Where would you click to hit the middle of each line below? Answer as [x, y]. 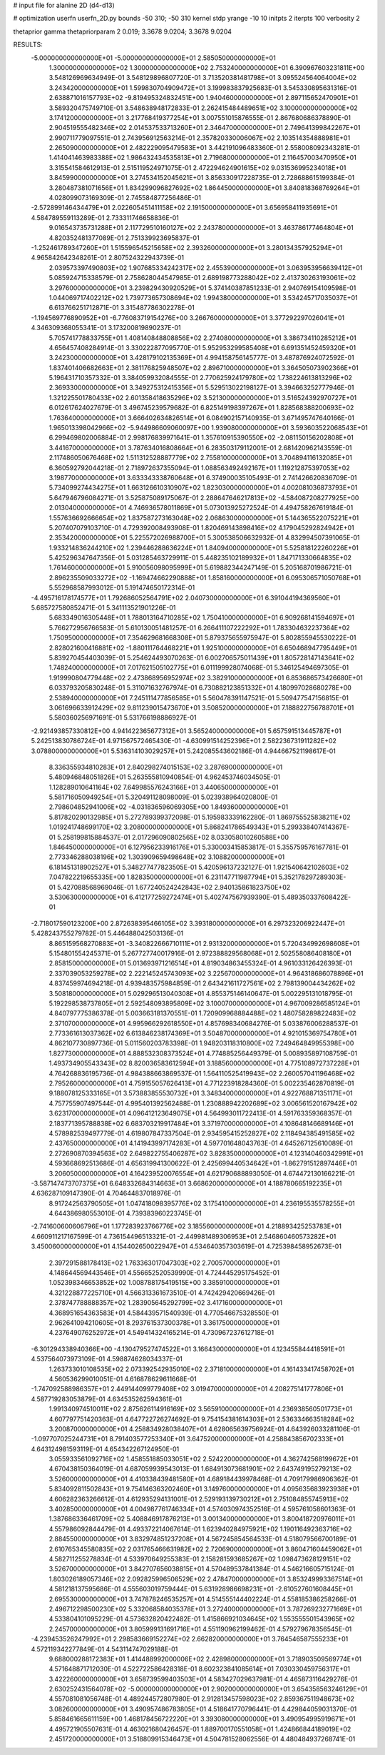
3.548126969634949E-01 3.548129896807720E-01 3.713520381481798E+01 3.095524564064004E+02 [203, 78]
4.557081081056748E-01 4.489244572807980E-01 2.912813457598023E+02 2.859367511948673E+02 [202, 1699]
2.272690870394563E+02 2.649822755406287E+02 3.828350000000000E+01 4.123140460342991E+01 [206, 1153]
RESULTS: [28, 45]
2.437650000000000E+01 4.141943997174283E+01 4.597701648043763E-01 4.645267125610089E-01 [201, 1143]
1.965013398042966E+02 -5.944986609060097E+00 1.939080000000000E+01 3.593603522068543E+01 [209, 428]
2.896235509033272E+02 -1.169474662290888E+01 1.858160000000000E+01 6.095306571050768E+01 [205, 577]
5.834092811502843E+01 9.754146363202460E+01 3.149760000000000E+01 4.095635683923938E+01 [204, 1489]
